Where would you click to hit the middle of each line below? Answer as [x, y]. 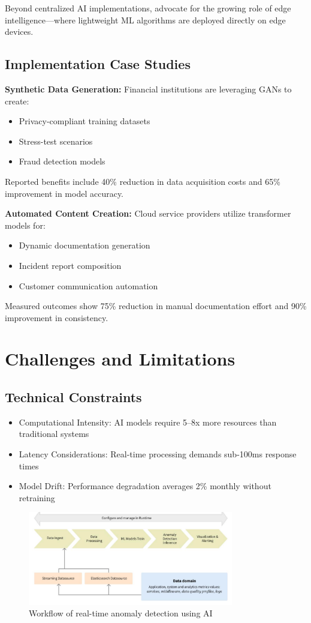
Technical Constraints [73, 397]
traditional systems [54, 434]
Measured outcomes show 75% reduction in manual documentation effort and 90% [156, 306]
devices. [19, 32]
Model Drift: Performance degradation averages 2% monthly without [145, 486]
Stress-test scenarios [56, 141]
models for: [25, 225]
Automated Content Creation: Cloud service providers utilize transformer [148, 213]
